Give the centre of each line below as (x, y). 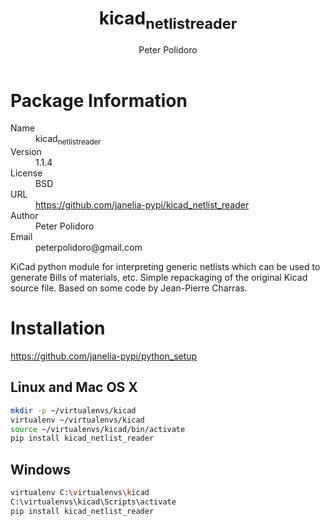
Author (24, 216)
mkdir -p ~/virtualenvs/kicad (73, 410)
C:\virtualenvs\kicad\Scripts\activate (93, 502)
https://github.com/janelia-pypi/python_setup (104, 356)
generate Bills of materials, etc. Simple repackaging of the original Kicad (159, 278)
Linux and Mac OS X (74, 387)
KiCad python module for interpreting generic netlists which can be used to (165, 267)
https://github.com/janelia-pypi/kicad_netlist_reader (142, 205)
